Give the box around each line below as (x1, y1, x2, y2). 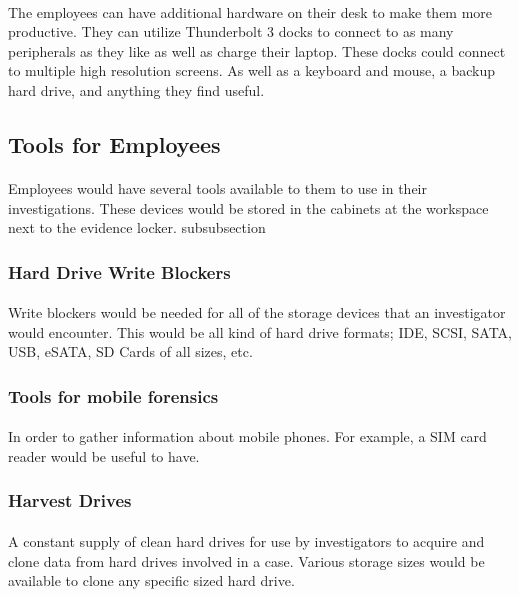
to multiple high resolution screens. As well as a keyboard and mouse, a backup (8, 60, 496, 81)
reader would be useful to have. (8, 445, 200, 466)
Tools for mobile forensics (8, 383, 219, 408)
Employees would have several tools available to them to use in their (8, 177, 427, 198)
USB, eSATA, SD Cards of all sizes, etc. (8, 341, 253, 362)
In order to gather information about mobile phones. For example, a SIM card (8, 426, 487, 447)
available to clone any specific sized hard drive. (8, 570, 295, 591)
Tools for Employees (8, 128, 221, 159)
